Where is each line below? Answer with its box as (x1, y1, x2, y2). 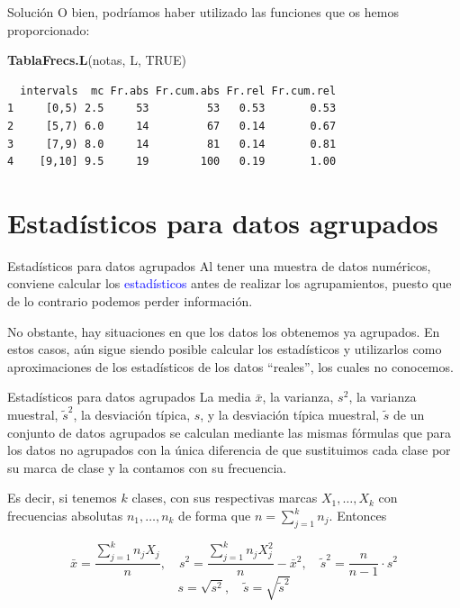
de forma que (178, 506, 251, 524)
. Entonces (329, 506, 387, 524)
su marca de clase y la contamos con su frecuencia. (7, 458, 287, 476)
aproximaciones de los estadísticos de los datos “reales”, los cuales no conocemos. (7, 357, 454, 376)
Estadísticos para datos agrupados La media (7, 387, 251, 406)
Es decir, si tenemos (7, 488, 117, 507)
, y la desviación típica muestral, (200, 405, 380, 424)
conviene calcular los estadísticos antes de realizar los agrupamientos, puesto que (7, 274, 452, 293)
